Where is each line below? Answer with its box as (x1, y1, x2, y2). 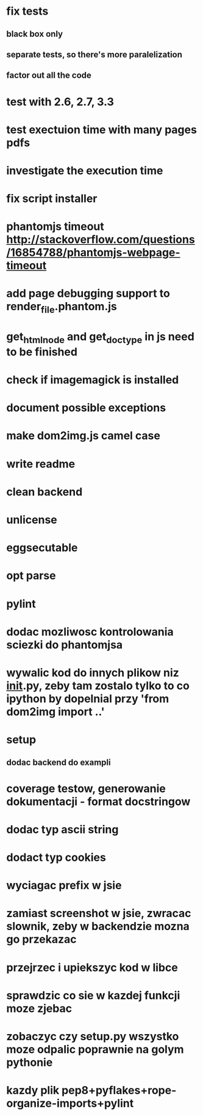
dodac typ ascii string (6, 822, 119, 836)
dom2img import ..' (6, 705, 105, 718)
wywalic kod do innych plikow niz (6, 666, 180, 680)
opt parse (6, 569, 56, 582)
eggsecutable (6, 541, 78, 555)
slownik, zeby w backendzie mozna (6, 920, 190, 934)
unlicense (6, 513, 57, 527)
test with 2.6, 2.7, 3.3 (6, 95, 115, 108)
